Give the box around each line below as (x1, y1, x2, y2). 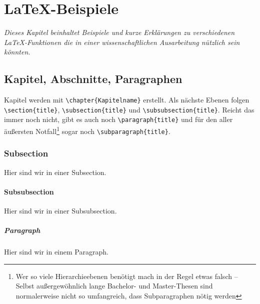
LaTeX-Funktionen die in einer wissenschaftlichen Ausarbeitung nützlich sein (4, 36, 240, 47)
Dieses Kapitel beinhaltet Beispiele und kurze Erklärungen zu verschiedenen (4, 27, 235, 37)
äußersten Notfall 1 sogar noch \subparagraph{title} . (4, 124, 170, 136)
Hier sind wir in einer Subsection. (4, 166, 106, 177)
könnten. (4, 46, 30, 57)
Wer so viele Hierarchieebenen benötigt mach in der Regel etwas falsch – (15, 270, 238, 281)
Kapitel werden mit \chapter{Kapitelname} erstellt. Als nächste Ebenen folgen (4, 94, 249, 105)
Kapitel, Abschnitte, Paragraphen (4, 71, 182, 86)
